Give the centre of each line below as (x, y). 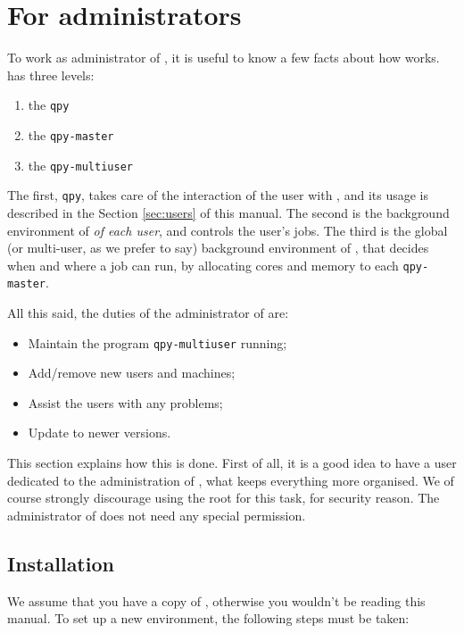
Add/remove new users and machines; (132, 373)
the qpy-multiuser (80, 165)
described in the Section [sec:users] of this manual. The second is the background (228, 212)
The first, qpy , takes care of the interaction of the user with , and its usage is (218, 195)
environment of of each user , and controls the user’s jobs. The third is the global (228, 230)
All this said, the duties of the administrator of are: (148, 313)
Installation (61, 563)
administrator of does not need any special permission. (157, 515)
